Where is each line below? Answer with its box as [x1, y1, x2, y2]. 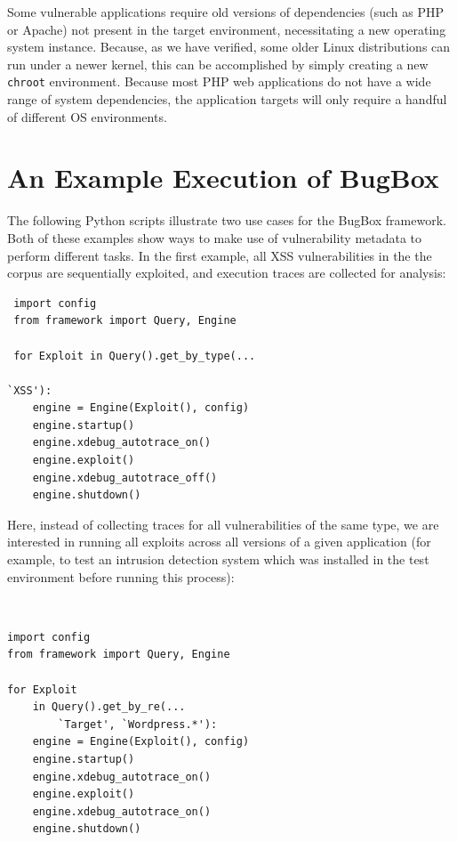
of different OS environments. [7, 107, 167, 125]
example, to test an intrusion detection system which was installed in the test [7, 550, 429, 569]
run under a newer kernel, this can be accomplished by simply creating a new [7, 54, 429, 73]
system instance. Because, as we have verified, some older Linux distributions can [7, 37, 451, 56]
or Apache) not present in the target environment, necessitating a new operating [7, 20, 446, 38]
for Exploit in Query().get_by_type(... [13, 349, 256, 362]
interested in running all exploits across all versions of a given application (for [7, 532, 431, 551]
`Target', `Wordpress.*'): [58, 717, 218, 731]
